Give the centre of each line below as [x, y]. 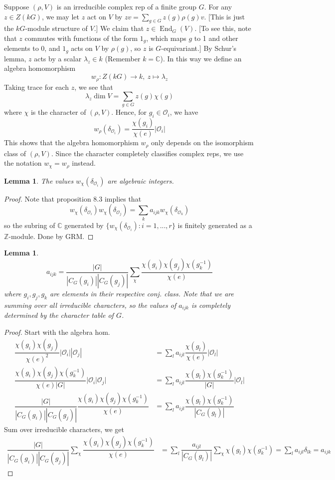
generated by [84, 225]
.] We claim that [119, 28]
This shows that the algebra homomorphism [71, 142]
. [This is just [224, 16]
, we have [184, 112]
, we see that [94, 87]
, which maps [166, 38]
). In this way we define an [201, 58]
